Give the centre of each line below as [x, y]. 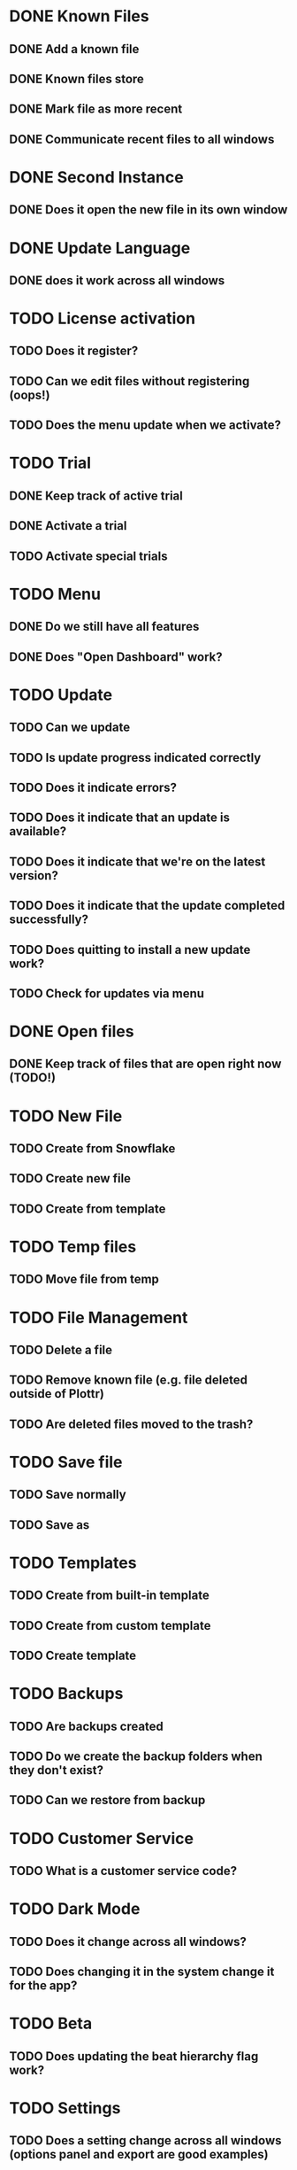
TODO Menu [55, 594]
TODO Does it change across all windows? [128, 1941]
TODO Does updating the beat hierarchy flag [134, 2056]
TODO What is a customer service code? [123, 1871]
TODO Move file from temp [84, 1279]
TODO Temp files [73, 1247]
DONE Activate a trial [68, 526]
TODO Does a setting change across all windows [145, 2141]
